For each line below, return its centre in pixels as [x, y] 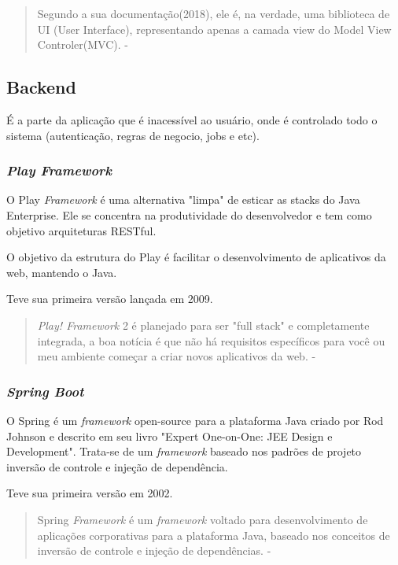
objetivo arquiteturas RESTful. [81, 230]
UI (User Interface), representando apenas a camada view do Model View [214, 29]
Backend [41, 87]
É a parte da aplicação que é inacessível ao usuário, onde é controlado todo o [192, 119]
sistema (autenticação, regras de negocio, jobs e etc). [133, 135]
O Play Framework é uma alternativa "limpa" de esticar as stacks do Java [183, 199]
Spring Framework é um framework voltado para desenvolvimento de [203, 519]
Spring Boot [45, 391]
